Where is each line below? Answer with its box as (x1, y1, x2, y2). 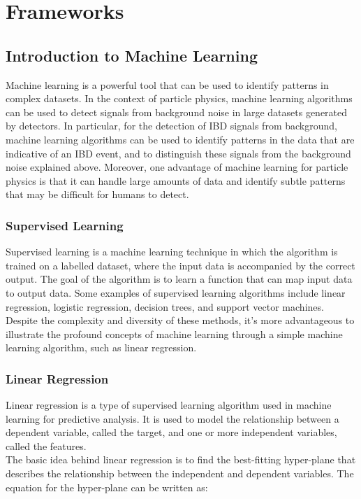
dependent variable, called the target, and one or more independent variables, (6, 425, 337, 440)
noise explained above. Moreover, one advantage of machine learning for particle (6, 160, 348, 174)
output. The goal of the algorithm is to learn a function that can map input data (6, 272, 353, 286)
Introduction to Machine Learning (6, 44, 258, 66)
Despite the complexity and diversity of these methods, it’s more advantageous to (6, 313, 355, 328)
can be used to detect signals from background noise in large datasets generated (6, 104, 348, 119)
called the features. (6, 438, 87, 453)
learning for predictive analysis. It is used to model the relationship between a (6, 411, 339, 426)
